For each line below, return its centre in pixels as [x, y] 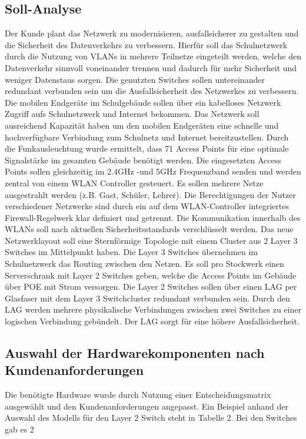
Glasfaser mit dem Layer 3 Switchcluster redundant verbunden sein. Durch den [147, 298]
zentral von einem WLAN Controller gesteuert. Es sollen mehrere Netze [134, 182]
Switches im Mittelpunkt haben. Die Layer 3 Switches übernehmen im [131, 252]
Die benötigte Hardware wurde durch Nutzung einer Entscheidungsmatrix [138, 395]
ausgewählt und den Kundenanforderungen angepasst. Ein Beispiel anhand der [147, 406]
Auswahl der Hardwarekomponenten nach [135, 353]
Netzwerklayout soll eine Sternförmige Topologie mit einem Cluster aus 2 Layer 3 [151, 240]
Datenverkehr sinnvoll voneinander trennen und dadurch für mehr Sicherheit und [151, 67]
